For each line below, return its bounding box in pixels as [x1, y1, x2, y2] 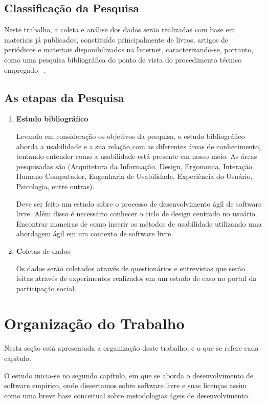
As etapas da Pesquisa [4, 89, 124, 105]
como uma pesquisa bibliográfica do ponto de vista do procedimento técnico [4, 54, 242, 65]
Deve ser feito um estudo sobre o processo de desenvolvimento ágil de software [16, 198, 262, 209]
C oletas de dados [16, 245, 70, 256]
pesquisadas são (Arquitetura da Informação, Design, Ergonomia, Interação [16, 160, 252, 171]
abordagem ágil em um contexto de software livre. [16, 228, 173, 239]
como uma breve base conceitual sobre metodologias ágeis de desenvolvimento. [4, 390, 250, 400]
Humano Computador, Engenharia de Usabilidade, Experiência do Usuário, [16, 171, 253, 181]
